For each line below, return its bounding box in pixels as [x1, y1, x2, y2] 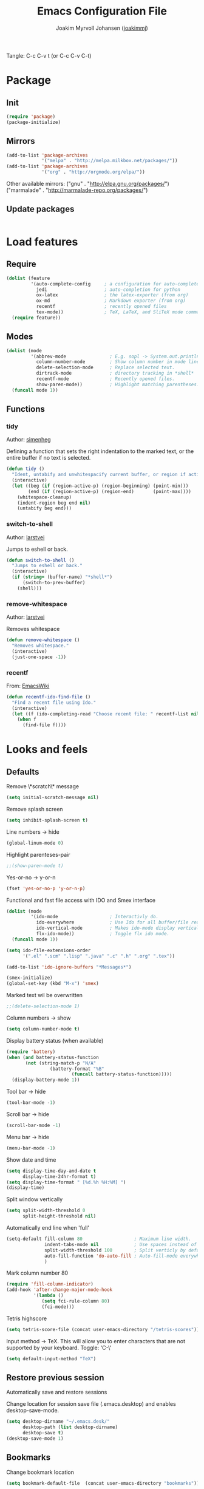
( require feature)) [12, 315, 61, 321]
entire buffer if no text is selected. [6, 454, 91, 462]
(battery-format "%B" [49, 1066, 104, 1072]
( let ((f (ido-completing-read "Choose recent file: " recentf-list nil [12, 710, 200, 717]
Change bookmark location [6, 1468, 75, 1476]
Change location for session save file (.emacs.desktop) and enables [6, 1400, 176, 1408]
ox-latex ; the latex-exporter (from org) [36, 292, 189, 298]
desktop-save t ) [22, 1430, 64, 1436]
